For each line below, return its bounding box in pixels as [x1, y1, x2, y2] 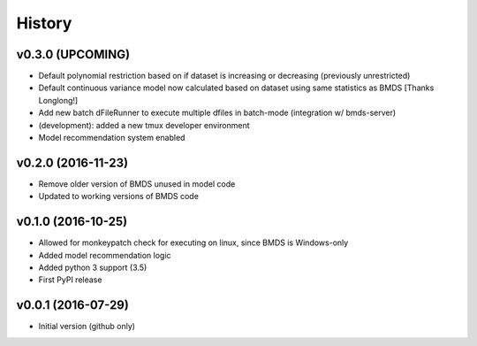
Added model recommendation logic [38, 250, 171, 260]
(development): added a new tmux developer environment [38, 119, 251, 130]
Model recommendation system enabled [38, 133, 185, 143]
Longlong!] [38, 95, 79, 105]
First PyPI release [38, 274, 102, 285]
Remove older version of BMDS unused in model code [38, 178, 236, 189]
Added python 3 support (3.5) [38, 262, 148, 273]
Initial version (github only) [38, 321, 136, 332]
